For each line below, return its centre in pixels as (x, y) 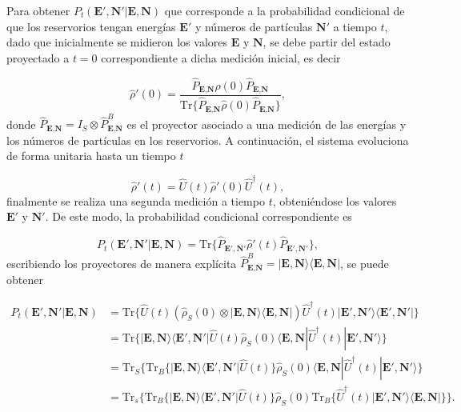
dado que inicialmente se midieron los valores (117, 42)
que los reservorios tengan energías (91, 26)
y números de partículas (254, 26)
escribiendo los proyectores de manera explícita (122, 263)
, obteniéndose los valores (335, 200)
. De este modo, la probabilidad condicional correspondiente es (198, 216)
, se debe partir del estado (327, 42)
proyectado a (38, 57)
